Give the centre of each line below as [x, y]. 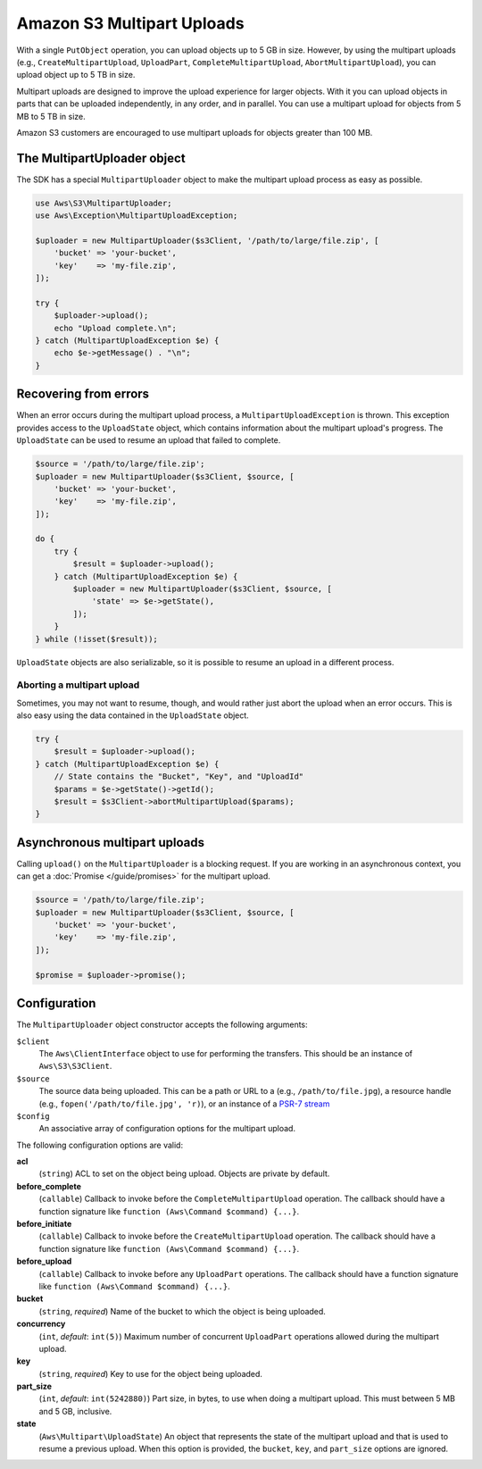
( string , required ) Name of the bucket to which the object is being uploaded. [182, 1311]
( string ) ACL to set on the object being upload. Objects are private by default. [184, 1173]
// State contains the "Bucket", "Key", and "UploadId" [179, 776]
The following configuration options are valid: [100, 1145]
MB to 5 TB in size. [51, 116]
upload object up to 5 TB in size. [76, 75]
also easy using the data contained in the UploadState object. [133, 715]
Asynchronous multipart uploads [111, 843]
